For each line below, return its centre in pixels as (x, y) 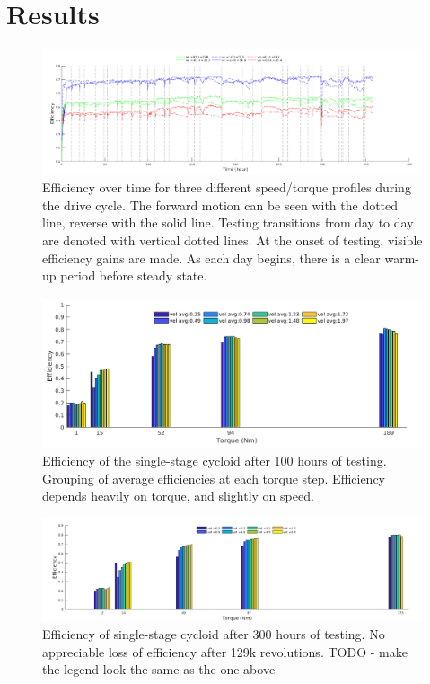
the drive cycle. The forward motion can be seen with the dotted (220, 204)
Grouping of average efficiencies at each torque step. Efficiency (214, 478)
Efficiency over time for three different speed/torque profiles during (227, 187)
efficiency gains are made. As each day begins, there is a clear (211, 258)
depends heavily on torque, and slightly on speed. (178, 496)
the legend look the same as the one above (159, 669)
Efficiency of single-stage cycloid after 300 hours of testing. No (214, 633)
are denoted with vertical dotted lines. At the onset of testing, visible (233, 240)
